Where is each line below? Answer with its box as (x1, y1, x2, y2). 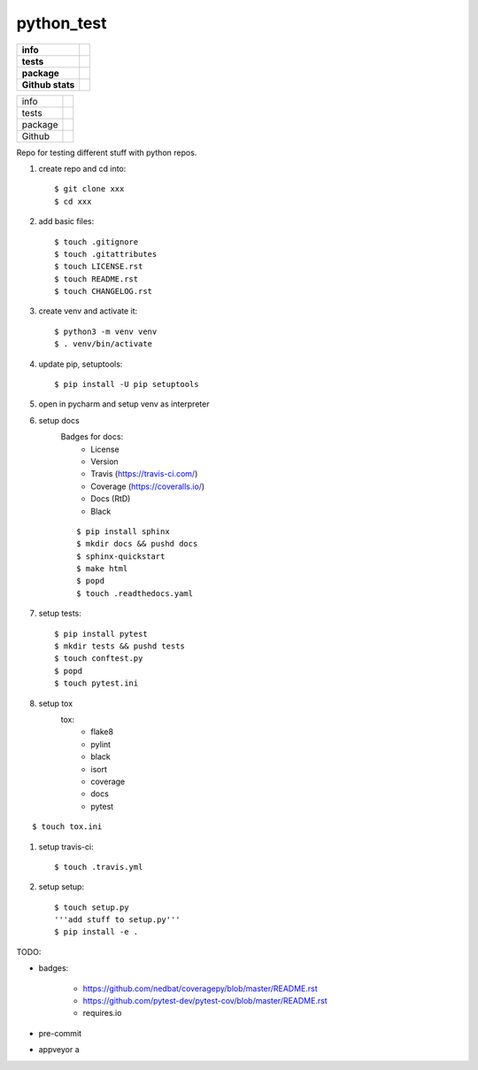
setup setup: (38, 881, 84, 892)
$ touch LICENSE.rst (54, 261, 143, 272)
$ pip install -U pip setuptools (54, 379, 199, 390)
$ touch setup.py (54, 902, 129, 912)
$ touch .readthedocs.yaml (76, 588, 194, 598)
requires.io (82, 1008, 122, 1019)
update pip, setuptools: (38, 359, 123, 369)
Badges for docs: (60, 431, 124, 442)
